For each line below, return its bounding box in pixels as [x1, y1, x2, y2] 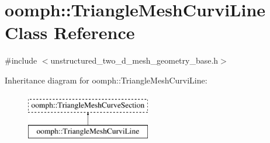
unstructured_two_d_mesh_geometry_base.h [50, 54, 219, 67]
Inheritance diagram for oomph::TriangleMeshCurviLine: [5, 74, 207, 86]
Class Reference [5, 20, 135, 44]
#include [5, 54, 37, 67]
